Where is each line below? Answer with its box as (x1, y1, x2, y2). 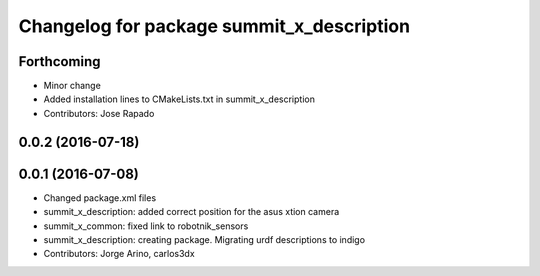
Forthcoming (18, 53, 101, 70)
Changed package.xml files (43, 191, 157, 204)
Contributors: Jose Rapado (43, 107, 155, 119)
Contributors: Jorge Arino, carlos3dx (43, 248, 195, 260)
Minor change (43, 80, 102, 92)
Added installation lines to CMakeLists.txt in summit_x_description (43, 93, 315, 105)
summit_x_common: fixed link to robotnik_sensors (43, 220, 249, 232)
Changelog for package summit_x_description (18, 15, 410, 37)
